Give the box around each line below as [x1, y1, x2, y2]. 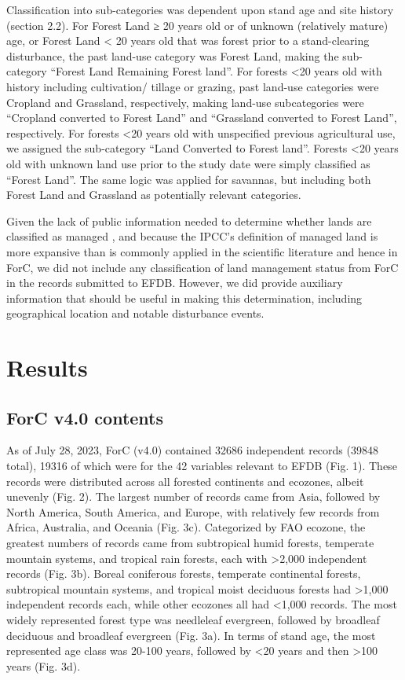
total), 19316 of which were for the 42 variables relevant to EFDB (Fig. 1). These [6, 458, 397, 474]
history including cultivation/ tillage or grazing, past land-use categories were [6, 78, 379, 94]
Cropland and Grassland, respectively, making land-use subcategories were [6, 94, 364, 110]
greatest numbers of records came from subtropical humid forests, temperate [6, 535, 374, 551]
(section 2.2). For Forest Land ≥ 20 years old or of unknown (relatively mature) [6, 17, 389, 33]
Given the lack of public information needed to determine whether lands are [6, 212, 372, 229]
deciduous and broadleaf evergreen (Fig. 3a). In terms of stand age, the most [6, 627, 376, 643]
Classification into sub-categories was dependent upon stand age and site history [6, 2, 394, 17]
